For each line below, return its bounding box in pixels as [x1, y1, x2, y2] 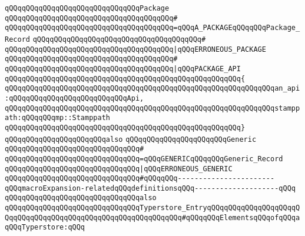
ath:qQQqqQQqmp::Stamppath [5, 114, 110, 122]
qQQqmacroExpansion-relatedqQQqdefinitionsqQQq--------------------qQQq [5, 184, 296, 192]
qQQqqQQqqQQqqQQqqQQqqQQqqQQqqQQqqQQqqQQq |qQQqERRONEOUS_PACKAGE [5, 45, 266, 54]
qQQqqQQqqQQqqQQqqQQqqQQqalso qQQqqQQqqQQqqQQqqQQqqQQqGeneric [5, 135, 257, 144]
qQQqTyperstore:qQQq [5, 223, 85, 232]
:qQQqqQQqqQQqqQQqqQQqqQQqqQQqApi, [5, 94, 144, 102]
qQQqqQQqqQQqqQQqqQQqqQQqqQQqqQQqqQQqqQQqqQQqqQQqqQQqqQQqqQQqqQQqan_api [5, 84, 300, 93]
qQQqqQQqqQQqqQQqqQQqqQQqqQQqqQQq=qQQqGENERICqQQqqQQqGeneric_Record [5, 154, 283, 163]
